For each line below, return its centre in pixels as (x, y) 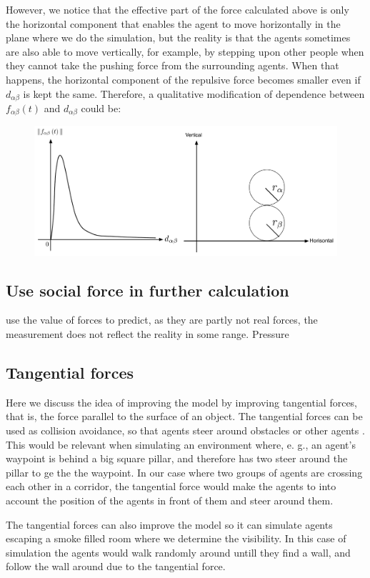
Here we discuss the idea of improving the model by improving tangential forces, (181, 402)
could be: (101, 108)
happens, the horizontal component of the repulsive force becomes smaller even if (183, 79)
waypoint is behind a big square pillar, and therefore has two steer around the (177, 458)
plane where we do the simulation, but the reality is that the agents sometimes (178, 38)
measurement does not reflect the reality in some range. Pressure (147, 333)
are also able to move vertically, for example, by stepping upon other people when (185, 51)
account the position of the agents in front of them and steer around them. (170, 500)
